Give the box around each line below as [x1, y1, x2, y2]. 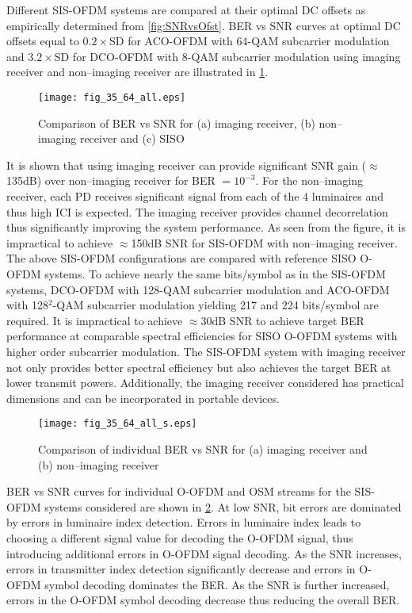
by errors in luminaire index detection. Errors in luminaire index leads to [6, 514, 361, 531]
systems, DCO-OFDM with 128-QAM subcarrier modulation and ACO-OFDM [6, 281, 390, 297]
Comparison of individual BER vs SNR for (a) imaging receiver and [38, 440, 368, 457]
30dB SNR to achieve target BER [200, 312, 364, 328]
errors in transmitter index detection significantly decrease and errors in [6, 561, 356, 577]
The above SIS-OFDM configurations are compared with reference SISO [6, 250, 357, 266]
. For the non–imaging [255, 172, 364, 189]
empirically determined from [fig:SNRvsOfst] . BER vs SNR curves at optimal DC [6, 17, 401, 33]
